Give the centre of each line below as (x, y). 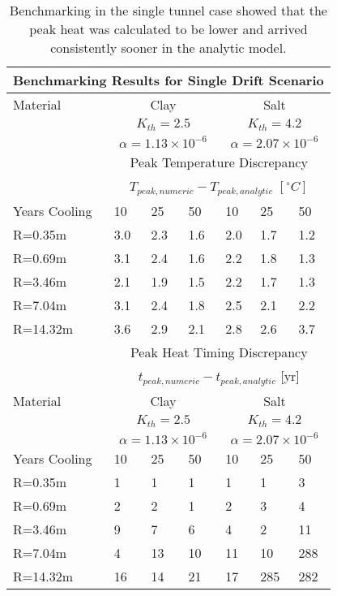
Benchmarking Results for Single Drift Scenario (168, 80)
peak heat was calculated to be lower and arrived (168, 29)
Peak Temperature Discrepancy (219, 162)
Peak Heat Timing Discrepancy (219, 352)
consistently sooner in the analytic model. (168, 48)
